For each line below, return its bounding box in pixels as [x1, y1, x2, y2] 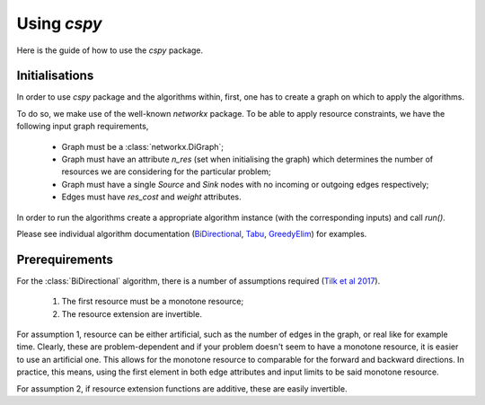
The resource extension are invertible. [61, 308, 202, 319]
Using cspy [16, 13, 102, 33]
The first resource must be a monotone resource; [61, 296, 244, 307]
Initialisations [16, 68, 94, 84]
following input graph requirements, [16, 121, 149, 132]
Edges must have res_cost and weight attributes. [61, 191, 242, 202]
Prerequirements [16, 251, 114, 267]
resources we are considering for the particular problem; [61, 166, 271, 177]
